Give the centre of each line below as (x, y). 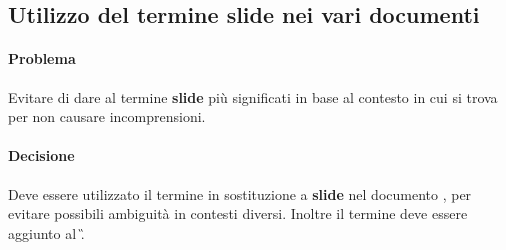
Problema (42, 58)
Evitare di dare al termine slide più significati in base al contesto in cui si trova (253, 96)
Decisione (41, 155)
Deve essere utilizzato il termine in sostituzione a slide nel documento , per (240, 193)
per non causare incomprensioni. (107, 116)
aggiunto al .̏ (46, 232)
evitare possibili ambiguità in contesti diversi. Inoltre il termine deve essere (238, 213)
